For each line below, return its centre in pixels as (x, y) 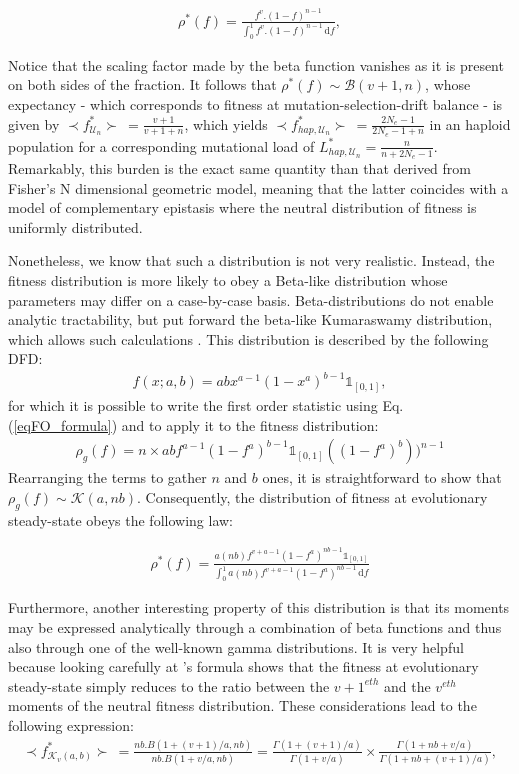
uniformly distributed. (75, 226)
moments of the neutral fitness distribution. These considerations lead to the (242, 705)
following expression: (71, 725)
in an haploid (470, 123)
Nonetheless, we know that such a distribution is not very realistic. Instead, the (251, 260)
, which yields (226, 123)
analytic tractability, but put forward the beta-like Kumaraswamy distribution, (250, 319)
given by (34, 123)
